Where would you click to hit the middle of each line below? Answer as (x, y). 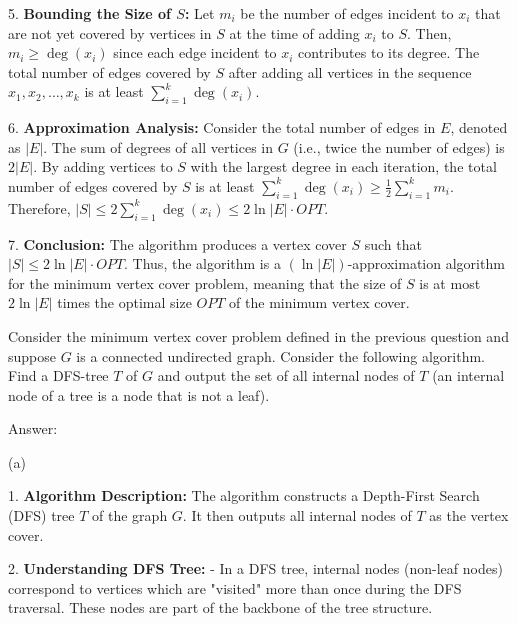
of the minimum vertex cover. (319, 302)
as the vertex (469, 515)
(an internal (468, 375)
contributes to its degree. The (389, 52)
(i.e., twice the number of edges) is (399, 146)
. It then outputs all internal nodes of (297, 515)
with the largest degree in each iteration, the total (343, 166)
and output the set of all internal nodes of (286, 375)
